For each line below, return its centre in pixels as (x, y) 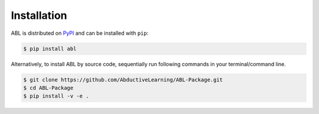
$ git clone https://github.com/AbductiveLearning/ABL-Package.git (123, 79)
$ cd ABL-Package (48, 88)
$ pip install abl (50, 48)
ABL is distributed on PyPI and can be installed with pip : (80, 33)
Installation (39, 15)
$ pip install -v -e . (56, 96)
